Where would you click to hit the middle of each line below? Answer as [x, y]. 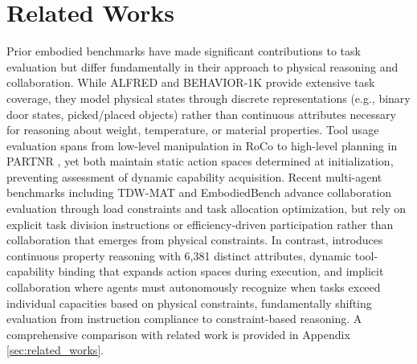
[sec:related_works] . [55, 350]
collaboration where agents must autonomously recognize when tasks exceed [194, 287]
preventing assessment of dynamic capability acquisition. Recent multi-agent [194, 176]
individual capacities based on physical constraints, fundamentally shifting [189, 303]
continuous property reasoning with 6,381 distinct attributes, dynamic [179, 255]
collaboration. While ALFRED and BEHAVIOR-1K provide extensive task [191, 82]
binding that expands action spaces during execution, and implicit [221, 271]
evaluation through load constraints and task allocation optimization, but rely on [206, 209]
